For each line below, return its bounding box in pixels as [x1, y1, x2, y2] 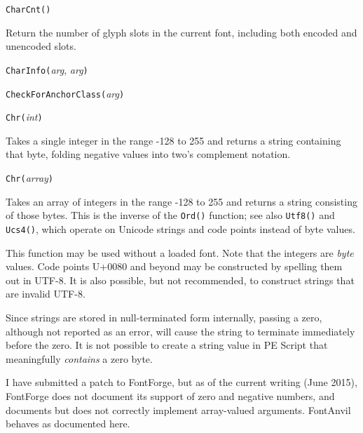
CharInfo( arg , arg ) [6, 62, 88, 76]
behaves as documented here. [6, 416, 130, 431]
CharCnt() [6, 5, 51, 15]
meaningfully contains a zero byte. [6, 351, 153, 366]
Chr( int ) [6, 109, 43, 124]
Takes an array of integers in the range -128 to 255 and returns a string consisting [6, 194, 357, 208]
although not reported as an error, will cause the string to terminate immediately [6, 324, 355, 338]
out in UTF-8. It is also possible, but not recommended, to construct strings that [6, 272, 355, 287]
